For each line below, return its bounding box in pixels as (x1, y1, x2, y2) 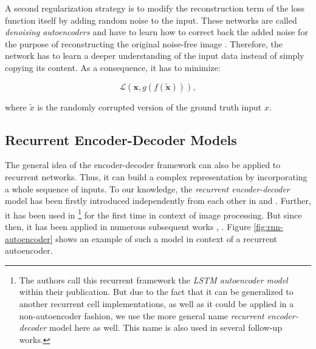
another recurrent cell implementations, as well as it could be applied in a (19, 297, 294, 310)
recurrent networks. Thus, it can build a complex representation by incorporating (5, 170, 307, 183)
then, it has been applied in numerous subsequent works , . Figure (5, 220, 251, 232)
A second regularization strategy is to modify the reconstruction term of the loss (5, 2, 305, 14)
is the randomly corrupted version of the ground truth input (37, 100, 262, 113)
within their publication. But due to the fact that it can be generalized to (19, 285, 294, 298)
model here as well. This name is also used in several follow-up (49, 321, 283, 334)
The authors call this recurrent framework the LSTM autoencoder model (19, 273, 288, 286)
